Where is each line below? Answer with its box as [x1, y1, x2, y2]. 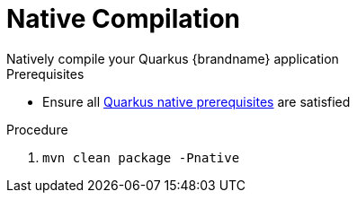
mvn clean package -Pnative [42, 150, 240, 165]
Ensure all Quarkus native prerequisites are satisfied [42, 93, 351, 109]
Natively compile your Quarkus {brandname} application [6, 50, 339, 66]
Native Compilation [6, 4, 240, 34]
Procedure [6, 121, 68, 137]
